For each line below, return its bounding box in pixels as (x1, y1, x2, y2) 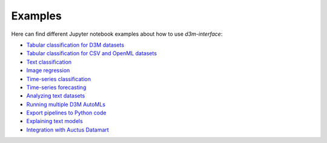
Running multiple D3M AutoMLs (26, 101, 106, 108)
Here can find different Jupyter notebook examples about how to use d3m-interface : (11, 30, 223, 38)
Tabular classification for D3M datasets (26, 41, 124, 48)
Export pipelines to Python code (26, 109, 107, 116)
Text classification (26, 58, 72, 65)
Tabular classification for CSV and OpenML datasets (26, 50, 157, 57)
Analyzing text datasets (26, 92, 85, 99)
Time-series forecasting (26, 84, 87, 91)
